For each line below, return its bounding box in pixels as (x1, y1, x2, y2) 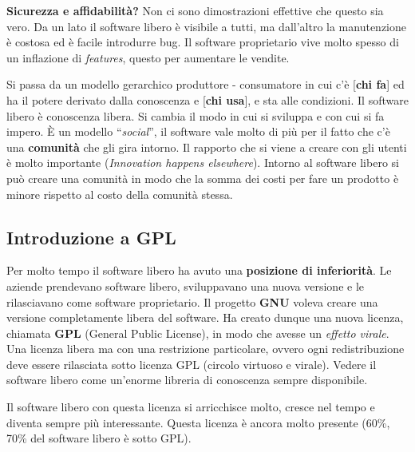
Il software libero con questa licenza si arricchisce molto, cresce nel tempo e (6, 398, 375, 415)
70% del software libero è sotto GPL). (6, 430, 192, 446)
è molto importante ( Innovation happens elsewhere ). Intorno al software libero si (6, 154, 399, 171)
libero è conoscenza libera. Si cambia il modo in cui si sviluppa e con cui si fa (6, 107, 385, 124)
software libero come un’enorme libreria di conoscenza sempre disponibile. (6, 371, 368, 388)
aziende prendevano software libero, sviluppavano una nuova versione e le (6, 277, 364, 294)
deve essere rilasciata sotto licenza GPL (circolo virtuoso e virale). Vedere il (6, 355, 377, 372)
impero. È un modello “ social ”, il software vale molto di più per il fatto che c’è (6, 123, 390, 140)
